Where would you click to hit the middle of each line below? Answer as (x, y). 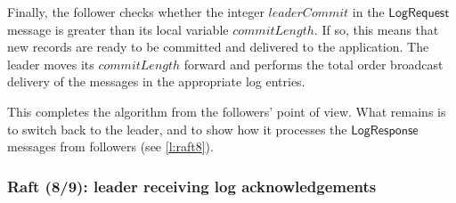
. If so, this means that (376, 29)
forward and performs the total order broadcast (313, 64)
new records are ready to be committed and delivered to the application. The (218, 47)
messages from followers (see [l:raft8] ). (110, 146)
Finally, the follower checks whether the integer (136, 12)
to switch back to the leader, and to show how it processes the (177, 129)
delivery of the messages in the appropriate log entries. (156, 81)
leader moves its (51, 64)
